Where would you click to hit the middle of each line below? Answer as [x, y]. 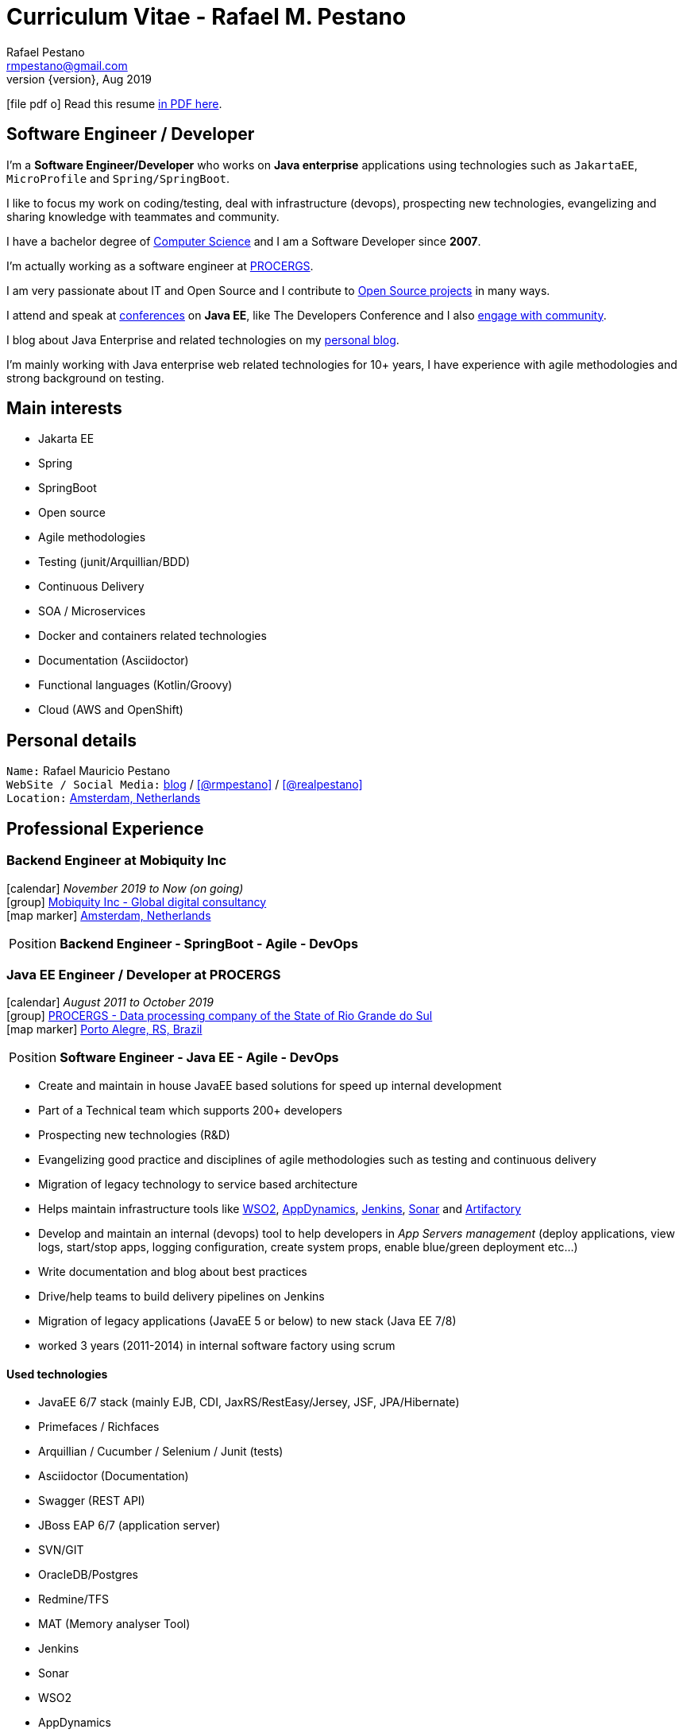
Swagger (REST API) [92, 1501]
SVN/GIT [61, 1550]
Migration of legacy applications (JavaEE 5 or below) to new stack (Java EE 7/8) [247, 1321]
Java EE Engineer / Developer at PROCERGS [144, 974]
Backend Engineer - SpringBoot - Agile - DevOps [209, 943]
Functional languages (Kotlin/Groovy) [135, 685]
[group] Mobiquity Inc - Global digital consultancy [137, 901]
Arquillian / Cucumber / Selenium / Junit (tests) [161, 1452]
